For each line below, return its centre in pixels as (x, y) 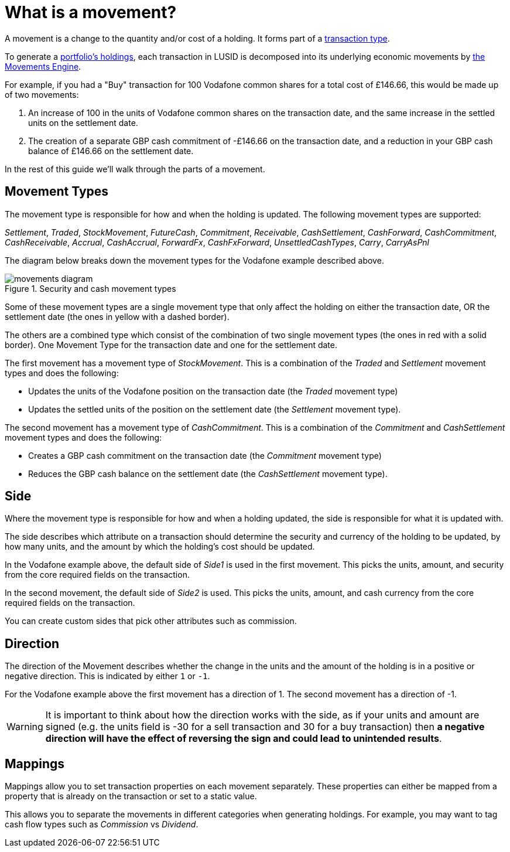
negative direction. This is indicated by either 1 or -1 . (107, 676)
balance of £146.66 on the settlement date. (111, 151)
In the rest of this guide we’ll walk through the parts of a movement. (135, 169)
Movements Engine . (43, 66)
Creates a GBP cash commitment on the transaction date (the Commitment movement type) (205, 455)
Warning (25, 727)
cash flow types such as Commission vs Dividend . (102, 824)
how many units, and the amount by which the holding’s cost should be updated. (160, 547)
